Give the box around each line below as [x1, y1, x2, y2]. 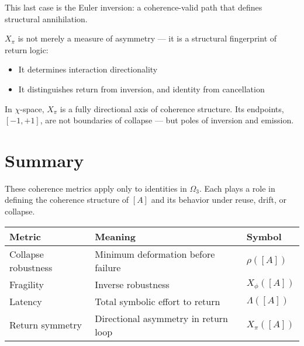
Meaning [95, 229, 136, 243]
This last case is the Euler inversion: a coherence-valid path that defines [5, 1, 262, 13]
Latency [9, 294, 42, 308]
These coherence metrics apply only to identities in [5, 182, 187, 194]
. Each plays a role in [199, 182, 275, 194]
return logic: [5, 43, 49, 56]
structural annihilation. [5, 12, 88, 25]
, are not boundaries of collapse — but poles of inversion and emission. [40, 114, 294, 126]
